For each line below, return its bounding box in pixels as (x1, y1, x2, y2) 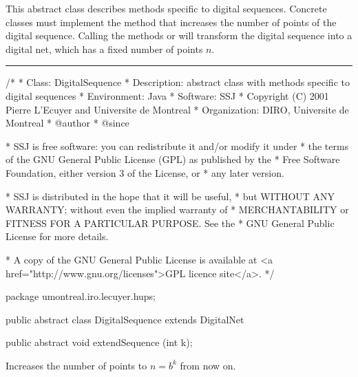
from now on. (180, 358, 236, 372)
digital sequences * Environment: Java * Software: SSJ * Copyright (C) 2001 (6, 88, 329, 103)
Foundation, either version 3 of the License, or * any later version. (6, 165, 284, 180)
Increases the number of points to (6, 358, 147, 372)
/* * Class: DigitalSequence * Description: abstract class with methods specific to (6, 75, 350, 89)
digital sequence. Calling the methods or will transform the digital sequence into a (6, 28, 352, 43)
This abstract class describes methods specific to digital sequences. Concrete (6, 1, 327, 15)
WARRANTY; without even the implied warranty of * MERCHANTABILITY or (6, 202, 349, 217)
